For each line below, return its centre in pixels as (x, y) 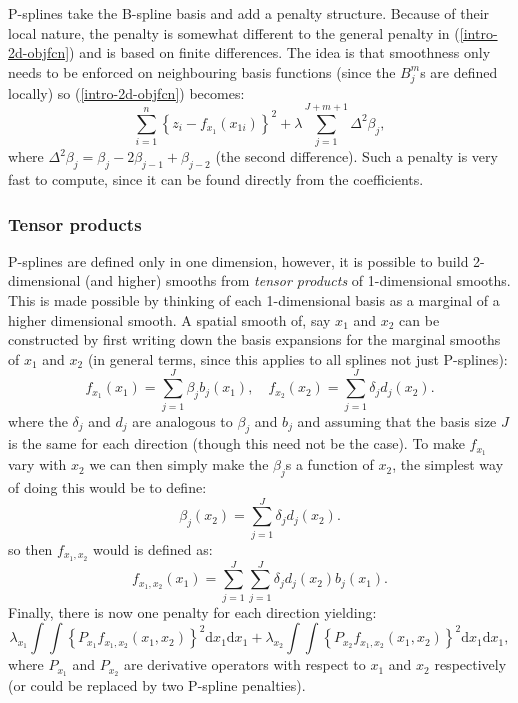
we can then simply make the (179, 464)
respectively (470, 664)
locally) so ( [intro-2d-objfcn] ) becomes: (126, 92)
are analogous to (182, 420)
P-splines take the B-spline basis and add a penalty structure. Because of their (249, 13)
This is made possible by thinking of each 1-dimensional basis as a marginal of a (254, 300)
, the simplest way (448, 464)
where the (38, 420)
